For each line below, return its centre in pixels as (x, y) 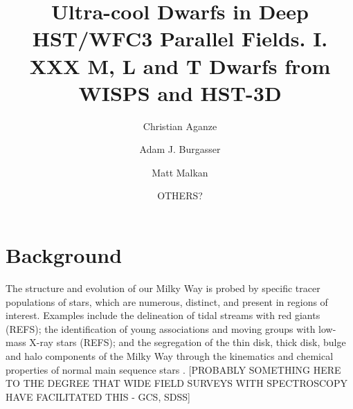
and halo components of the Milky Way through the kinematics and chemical (170, 355)
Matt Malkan (180, 172)
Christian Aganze (180, 126)
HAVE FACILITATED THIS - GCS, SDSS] (98, 396)
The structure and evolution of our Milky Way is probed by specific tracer (163, 288)
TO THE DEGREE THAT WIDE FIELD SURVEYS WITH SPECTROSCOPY (177, 383)
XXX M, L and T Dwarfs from (180, 65)
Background (64, 255)
